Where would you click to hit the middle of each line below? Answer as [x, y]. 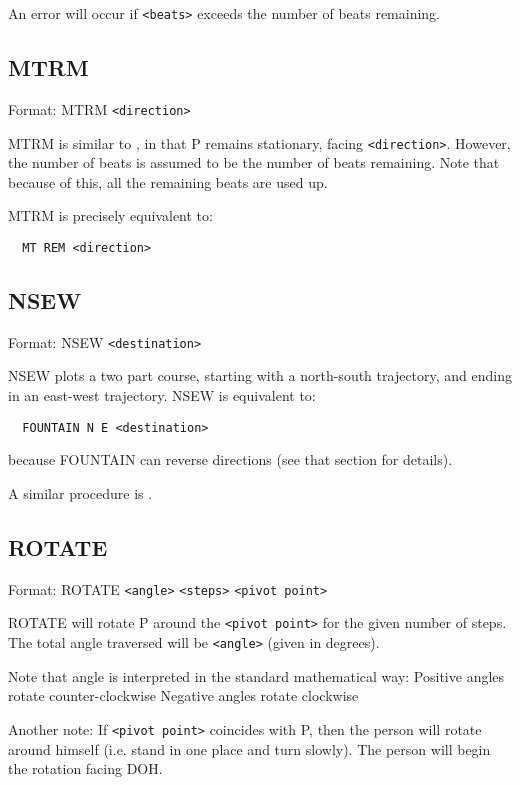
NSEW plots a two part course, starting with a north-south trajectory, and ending [260, 375]
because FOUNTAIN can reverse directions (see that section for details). [230, 459]
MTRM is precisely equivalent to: [110, 215]
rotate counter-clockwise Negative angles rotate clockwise [183, 695]
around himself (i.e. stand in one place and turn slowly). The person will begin [249, 748]
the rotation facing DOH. [85, 768]
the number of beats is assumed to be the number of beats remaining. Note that [254, 162]
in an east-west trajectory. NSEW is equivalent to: [162, 395]
